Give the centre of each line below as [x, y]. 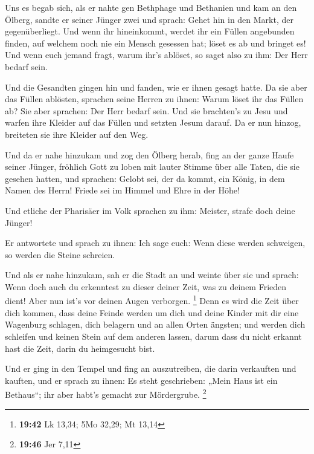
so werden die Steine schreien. [60, 254]
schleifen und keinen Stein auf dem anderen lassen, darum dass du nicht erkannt [153, 336]
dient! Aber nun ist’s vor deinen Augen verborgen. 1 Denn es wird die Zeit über [152, 300]
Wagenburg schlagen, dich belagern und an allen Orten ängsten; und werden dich [155, 324]
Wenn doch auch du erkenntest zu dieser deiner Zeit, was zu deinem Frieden [146, 286]
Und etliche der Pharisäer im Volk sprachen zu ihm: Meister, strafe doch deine [150, 210]
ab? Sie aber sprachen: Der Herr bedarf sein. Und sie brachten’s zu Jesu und [146, 110]
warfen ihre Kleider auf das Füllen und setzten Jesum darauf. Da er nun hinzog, [153, 122]
